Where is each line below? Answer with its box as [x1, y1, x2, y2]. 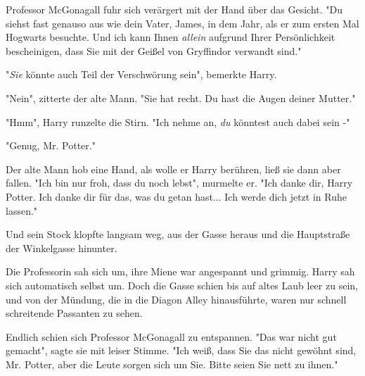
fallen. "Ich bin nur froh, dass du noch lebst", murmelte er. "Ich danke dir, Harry [6, 175, 353, 190]
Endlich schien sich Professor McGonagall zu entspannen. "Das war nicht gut [6, 329, 337, 344]
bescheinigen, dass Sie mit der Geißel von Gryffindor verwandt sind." [6, 43, 302, 58]
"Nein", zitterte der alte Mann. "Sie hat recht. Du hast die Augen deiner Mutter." [6, 90, 356, 105]
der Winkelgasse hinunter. [6, 240, 117, 255]
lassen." [6, 203, 38, 218]
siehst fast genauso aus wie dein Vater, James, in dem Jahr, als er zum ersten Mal [6, 15, 359, 30]
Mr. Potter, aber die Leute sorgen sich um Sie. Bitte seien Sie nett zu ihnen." [6, 356, 338, 371]
